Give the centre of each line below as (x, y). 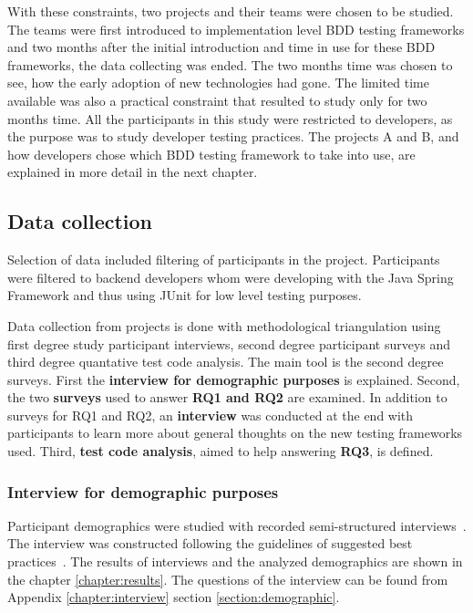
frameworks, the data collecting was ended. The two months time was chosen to (230, 64)
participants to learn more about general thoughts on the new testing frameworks (235, 433)
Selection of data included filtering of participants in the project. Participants (224, 260)
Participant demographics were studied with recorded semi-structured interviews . (237, 525)
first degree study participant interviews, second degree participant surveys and (229, 343)
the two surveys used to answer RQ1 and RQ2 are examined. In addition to (227, 397)
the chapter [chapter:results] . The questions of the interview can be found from (228, 579)
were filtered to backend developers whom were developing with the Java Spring (231, 277)
